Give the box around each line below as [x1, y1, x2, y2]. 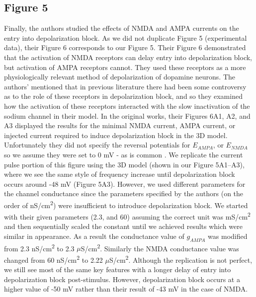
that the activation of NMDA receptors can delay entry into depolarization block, [4, 52, 252, 62]
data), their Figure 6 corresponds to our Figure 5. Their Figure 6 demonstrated [4, 42, 246, 53]
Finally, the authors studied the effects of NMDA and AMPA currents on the [4, 23, 239, 33]
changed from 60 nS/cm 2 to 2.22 [4, 253, 103, 265]
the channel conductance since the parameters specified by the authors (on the [4, 188, 244, 199]
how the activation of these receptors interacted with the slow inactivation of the [4, 100, 250, 111]
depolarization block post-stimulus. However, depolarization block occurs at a [4, 274, 240, 284]
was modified [208, 230, 248, 241]
